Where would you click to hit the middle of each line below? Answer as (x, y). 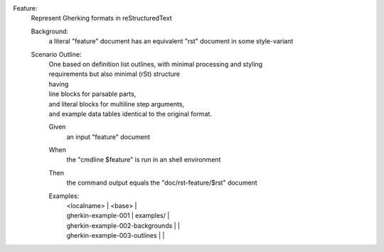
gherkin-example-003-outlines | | (116, 236)
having (59, 84)
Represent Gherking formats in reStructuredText (101, 18)
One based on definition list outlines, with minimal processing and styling (156, 64)
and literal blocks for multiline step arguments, (117, 104)
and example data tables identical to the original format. (130, 114)
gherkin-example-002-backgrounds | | (123, 225)
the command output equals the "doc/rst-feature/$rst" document (162, 183)
